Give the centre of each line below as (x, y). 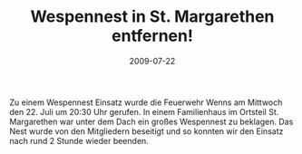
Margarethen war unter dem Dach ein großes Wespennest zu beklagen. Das (151, 121)
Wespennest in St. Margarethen (152, 17)
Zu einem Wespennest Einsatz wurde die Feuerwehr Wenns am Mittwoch (146, 102)
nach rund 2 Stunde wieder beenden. (79, 140)
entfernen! (152, 36)
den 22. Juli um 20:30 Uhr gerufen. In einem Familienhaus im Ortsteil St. (144, 111)
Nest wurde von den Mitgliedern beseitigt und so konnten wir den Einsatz (146, 131)
